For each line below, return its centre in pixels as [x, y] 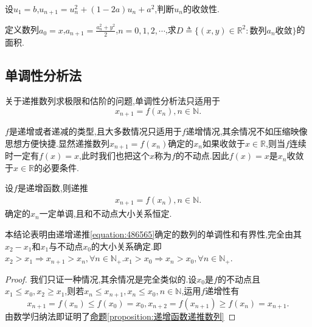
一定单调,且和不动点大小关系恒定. [106, 213]
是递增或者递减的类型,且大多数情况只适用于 [95, 131]
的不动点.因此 [202, 156]
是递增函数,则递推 [53, 188]
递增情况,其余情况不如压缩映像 [247, 131]
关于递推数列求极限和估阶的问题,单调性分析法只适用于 [113, 100]
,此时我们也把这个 [114, 156]
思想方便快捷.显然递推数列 [57, 143]
